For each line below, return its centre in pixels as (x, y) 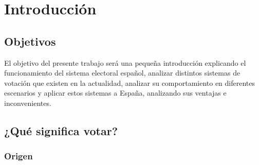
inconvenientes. (28, 103)
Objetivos (30, 41)
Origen (18, 156)
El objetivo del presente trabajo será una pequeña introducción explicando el (125, 62)
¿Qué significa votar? (61, 130)
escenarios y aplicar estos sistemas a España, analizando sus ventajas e (115, 93)
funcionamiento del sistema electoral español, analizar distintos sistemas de (122, 73)
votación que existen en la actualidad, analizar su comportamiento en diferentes (130, 82)
